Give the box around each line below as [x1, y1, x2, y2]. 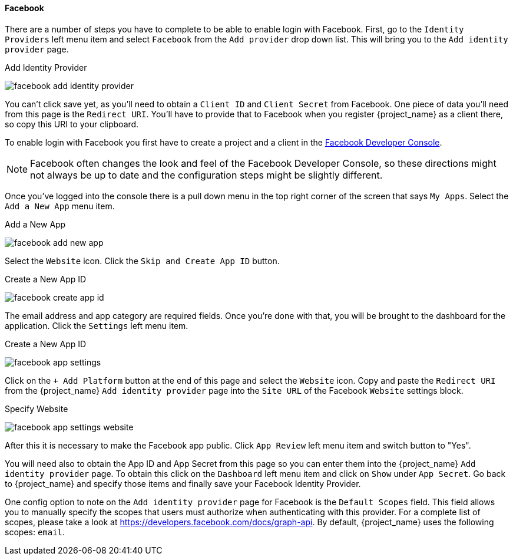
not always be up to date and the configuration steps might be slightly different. [30, 169, 383, 181]
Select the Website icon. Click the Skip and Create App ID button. [5, 255, 280, 266]
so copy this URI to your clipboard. [5, 118, 139, 129]
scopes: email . [5, 526, 65, 537]
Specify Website [5, 403, 68, 414]
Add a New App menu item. [5, 200, 115, 211]
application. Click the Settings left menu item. [5, 320, 188, 331]
